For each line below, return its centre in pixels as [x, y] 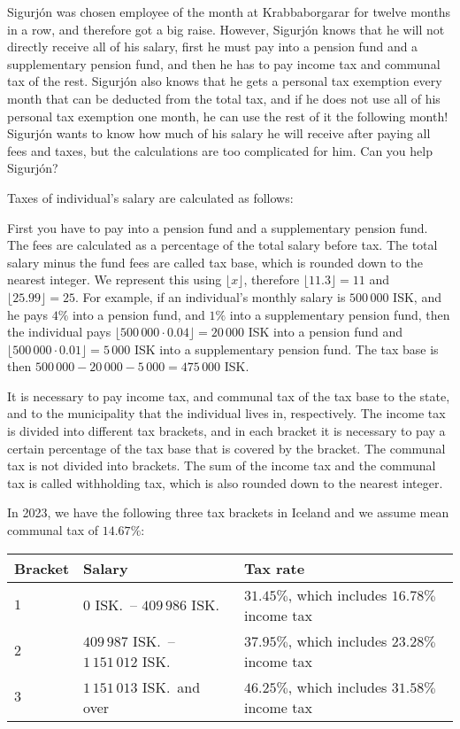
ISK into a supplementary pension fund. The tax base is [286, 349]
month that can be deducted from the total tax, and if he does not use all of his [224, 98]
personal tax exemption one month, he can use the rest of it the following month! [228, 116]
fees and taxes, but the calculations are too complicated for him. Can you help [220, 150]
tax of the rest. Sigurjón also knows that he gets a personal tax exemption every [225, 81]
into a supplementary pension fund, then [340, 314]
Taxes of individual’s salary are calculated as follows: [150, 197]
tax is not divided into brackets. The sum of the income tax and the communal [222, 465]
